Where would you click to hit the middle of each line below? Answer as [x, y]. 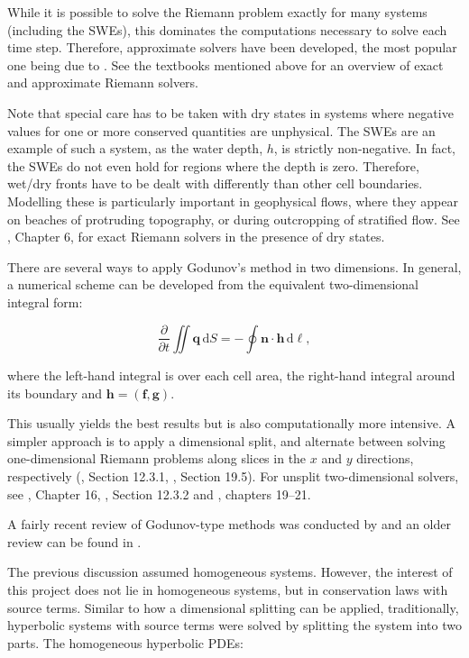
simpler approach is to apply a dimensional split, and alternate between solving [226, 440]
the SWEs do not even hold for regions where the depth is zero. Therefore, [213, 165]
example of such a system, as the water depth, [135, 148]
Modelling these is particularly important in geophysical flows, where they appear [233, 201]
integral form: [45, 302]
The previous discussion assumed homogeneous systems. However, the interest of [230, 572]
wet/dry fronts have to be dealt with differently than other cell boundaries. [215, 183]
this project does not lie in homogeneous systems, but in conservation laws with [228, 589]
